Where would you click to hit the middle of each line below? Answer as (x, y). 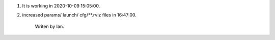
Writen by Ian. (49, 26)
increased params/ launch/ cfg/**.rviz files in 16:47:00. (79, 15)
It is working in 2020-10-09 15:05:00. (61, 6)
